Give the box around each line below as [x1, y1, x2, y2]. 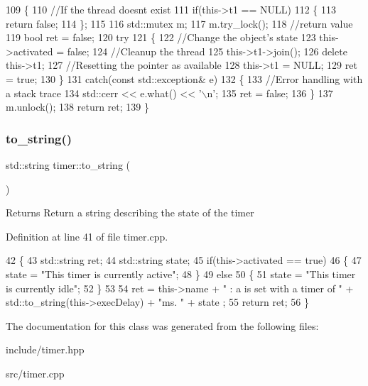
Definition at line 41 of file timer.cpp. [6, 228, 168, 243]
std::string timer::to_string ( [6, 157, 130, 172]
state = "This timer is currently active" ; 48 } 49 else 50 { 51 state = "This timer [6, 266, 356, 281]
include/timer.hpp [6, 342, 85, 357]
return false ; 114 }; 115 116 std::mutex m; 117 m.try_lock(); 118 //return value [6, 16, 353, 31]
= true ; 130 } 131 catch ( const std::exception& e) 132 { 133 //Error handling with [6, 71, 363, 86]
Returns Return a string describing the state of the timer [6, 205, 254, 220]
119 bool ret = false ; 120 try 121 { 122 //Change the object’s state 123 [6, 30, 316, 45]
